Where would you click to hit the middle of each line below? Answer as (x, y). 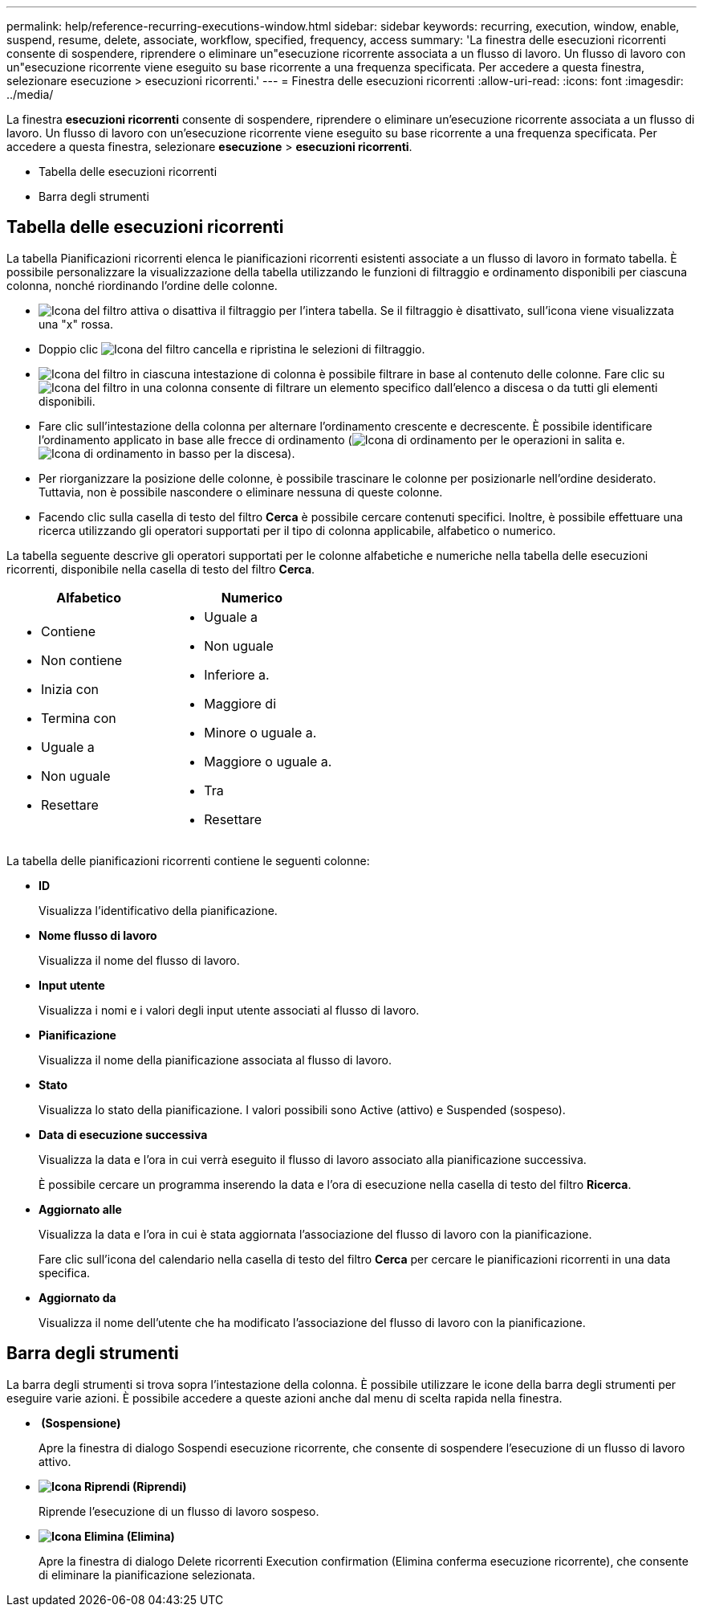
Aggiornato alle (80, 1209)
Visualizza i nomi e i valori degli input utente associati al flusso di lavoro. (229, 1010)
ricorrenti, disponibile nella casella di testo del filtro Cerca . (161, 569)
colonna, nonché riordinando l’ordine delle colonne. (142, 285)
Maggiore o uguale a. (268, 761)
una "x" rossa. (76, 324)
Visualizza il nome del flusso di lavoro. (139, 960)
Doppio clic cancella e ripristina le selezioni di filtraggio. (232, 349)
